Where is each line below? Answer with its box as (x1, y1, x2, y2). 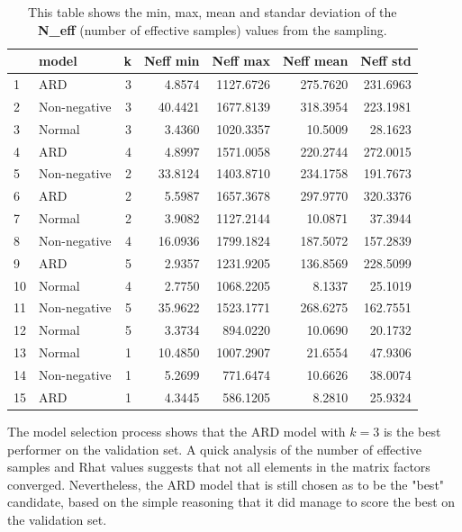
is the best (383, 421, 441, 440)
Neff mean (283, 51, 349, 70)
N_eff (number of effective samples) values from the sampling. (38, 20, 387, 39)
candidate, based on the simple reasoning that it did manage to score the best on (7, 492, 456, 511)
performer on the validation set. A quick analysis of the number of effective (7, 439, 422, 458)
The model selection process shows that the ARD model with (7, 421, 346, 440)
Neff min (144, 51, 200, 70)
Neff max (212, 51, 271, 70)
